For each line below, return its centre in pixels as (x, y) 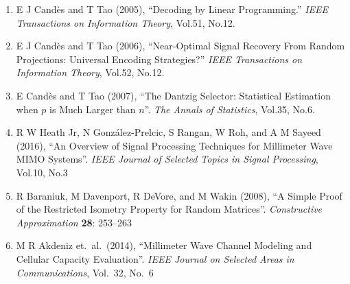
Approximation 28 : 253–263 (74, 222)
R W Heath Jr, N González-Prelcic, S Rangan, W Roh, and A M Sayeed (168, 132)
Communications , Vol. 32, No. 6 (85, 272)
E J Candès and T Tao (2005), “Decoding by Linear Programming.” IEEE (172, 9)
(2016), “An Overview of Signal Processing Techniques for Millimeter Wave (174, 145)
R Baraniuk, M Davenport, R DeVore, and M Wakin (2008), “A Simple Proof (179, 195)
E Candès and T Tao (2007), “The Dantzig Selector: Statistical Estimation (173, 95)
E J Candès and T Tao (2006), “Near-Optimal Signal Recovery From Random (180, 46)
